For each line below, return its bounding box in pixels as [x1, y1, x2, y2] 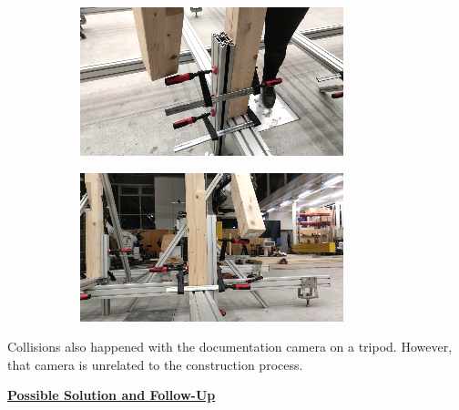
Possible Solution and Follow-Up [7, 385, 216, 405]
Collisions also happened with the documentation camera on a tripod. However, [7, 337, 453, 356]
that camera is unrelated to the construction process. [7, 354, 303, 374]
